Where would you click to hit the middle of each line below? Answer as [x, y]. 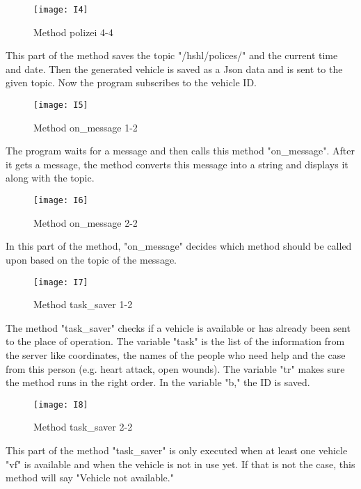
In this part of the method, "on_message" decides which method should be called [179, 246]
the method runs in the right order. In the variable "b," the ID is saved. [158, 382]
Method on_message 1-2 [86, 127]
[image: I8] [61, 404]
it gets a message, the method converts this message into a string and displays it [177, 164]
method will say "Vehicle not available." [90, 478]
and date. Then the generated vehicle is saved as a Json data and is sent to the [174, 69]
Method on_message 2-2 [86, 222]
